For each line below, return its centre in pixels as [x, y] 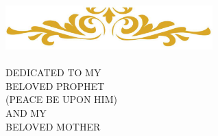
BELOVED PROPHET [55, 86]
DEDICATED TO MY [53, 72]
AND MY [26, 112]
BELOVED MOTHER [53, 126]
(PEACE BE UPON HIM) [61, 99]
